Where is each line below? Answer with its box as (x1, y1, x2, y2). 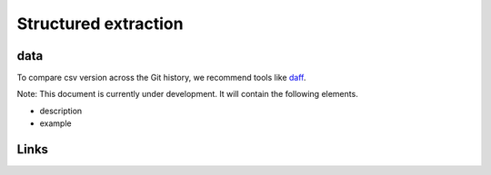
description (39, 105, 83, 116)
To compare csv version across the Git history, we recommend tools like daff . (16, 73, 306, 83)
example (39, 118, 72, 129)
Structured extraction (16, 14, 184, 34)
